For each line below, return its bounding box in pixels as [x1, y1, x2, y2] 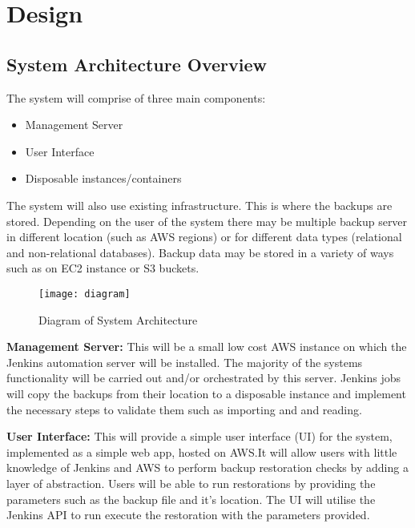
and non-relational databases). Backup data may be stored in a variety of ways [6, 244, 394, 260]
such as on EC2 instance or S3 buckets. [6, 260, 199, 276]
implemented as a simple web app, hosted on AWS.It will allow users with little [6, 443, 397, 460]
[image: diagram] [38, 288, 131, 300]
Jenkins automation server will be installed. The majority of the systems [6, 353, 363, 370]
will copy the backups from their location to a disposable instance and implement [6, 385, 406, 401]
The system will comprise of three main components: [6, 89, 266, 106]
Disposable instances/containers [25, 170, 182, 187]
